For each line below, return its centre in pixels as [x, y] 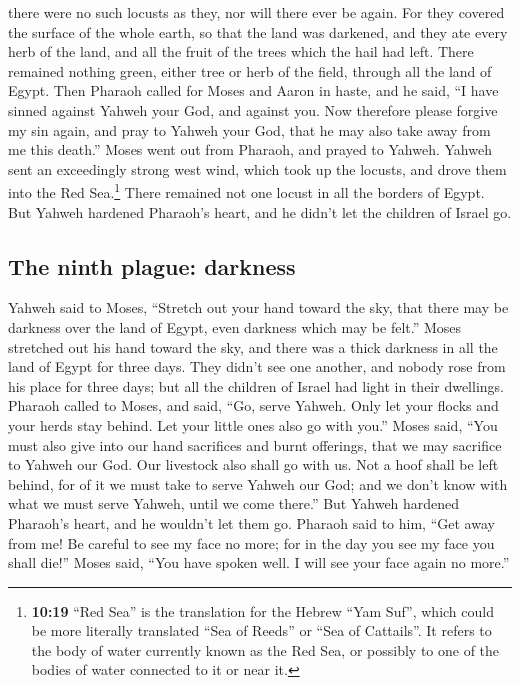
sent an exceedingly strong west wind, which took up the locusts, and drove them [257, 168]
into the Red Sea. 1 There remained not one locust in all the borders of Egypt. [246, 190]
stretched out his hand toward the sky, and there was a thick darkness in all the [253, 346]
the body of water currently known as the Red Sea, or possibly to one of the [265, 649]
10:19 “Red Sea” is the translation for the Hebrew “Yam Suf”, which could [262, 610]
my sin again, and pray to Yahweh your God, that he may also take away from [249, 129]
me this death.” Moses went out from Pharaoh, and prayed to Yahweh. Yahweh [250, 149]
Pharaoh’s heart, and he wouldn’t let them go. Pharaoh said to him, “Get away [251, 522]
